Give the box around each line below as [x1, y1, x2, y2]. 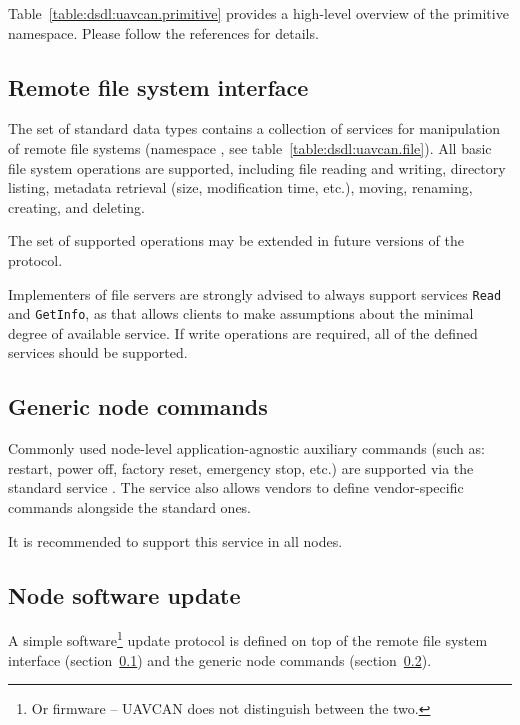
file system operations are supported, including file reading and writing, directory [8, 157, 506, 178]
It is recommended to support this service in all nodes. [8, 530, 343, 551]
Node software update [8, 579, 241, 610]
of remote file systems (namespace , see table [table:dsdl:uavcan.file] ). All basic [8, 137, 492, 158]
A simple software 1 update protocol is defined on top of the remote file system [8, 627, 488, 651]
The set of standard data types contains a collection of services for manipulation [8, 118, 501, 139]
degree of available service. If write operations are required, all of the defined [8, 322, 478, 343]
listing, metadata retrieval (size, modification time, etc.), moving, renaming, [8, 177, 473, 198]
